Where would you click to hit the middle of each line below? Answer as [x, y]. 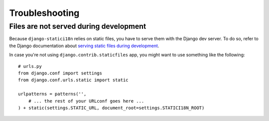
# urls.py [30, 66]
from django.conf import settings [60, 73]
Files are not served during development [78, 26]
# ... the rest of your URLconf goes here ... [86, 101]
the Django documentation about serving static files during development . [84, 46]
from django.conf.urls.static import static [73, 80]
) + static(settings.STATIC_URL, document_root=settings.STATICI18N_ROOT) [111, 108]
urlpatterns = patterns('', [52, 94]
